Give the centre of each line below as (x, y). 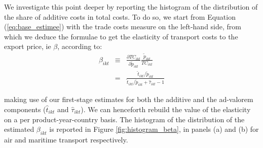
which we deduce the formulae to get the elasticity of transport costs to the (121, 36)
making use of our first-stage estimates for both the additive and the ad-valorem (129, 99)
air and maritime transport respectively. (66, 139)
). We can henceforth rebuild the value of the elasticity (166, 109)
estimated (19, 129)
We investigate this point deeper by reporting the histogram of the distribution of (131, 7)
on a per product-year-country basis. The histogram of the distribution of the (124, 119)
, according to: (80, 46)
